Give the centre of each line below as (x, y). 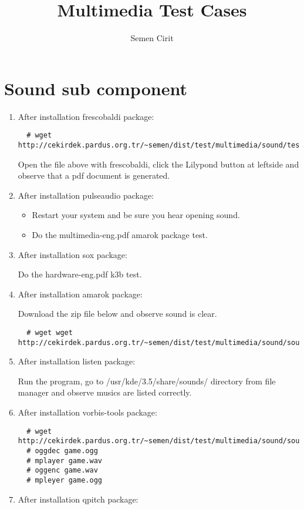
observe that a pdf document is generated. (94, 175)
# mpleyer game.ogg (64, 480)
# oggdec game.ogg (62, 451)
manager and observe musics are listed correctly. (105, 392)
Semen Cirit (152, 38)
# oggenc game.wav (62, 471)
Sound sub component (96, 88)
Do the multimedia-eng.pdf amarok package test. (120, 234)
